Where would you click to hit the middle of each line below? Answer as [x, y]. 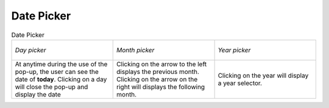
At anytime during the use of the [61, 64]
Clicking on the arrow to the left [162, 64]
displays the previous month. [158, 72]
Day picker [30, 50]
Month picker [136, 50]
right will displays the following [161, 87]
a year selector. [240, 83]
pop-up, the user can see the [57, 72]
